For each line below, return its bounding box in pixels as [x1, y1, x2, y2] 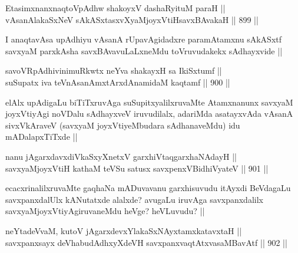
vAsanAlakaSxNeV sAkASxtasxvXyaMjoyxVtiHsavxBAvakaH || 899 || [5, 13, 259, 25]
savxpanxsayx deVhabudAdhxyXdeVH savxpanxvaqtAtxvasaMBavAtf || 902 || [5, 236, 287, 248]
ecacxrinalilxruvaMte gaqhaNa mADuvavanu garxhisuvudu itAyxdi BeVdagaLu [5, 182, 291, 194]
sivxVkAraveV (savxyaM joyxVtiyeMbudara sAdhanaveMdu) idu [5, 119, 240, 131]
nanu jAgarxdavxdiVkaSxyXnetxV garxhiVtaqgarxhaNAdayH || [5, 150, 237, 162]
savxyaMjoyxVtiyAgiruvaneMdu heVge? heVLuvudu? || [5, 205, 205, 217]
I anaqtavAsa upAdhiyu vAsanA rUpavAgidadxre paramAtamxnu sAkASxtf [5, 33, 282, 45]
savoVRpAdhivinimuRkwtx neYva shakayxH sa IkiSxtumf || [5, 64, 222, 77]
